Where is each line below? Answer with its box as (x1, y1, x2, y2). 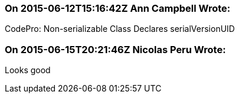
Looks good (5, 65, 51, 76)
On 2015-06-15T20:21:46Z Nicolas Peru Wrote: (5, 43, 226, 55)
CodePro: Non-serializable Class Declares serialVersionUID (5, 24, 235, 34)
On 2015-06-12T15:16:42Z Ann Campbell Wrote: (5, 2, 231, 14)
